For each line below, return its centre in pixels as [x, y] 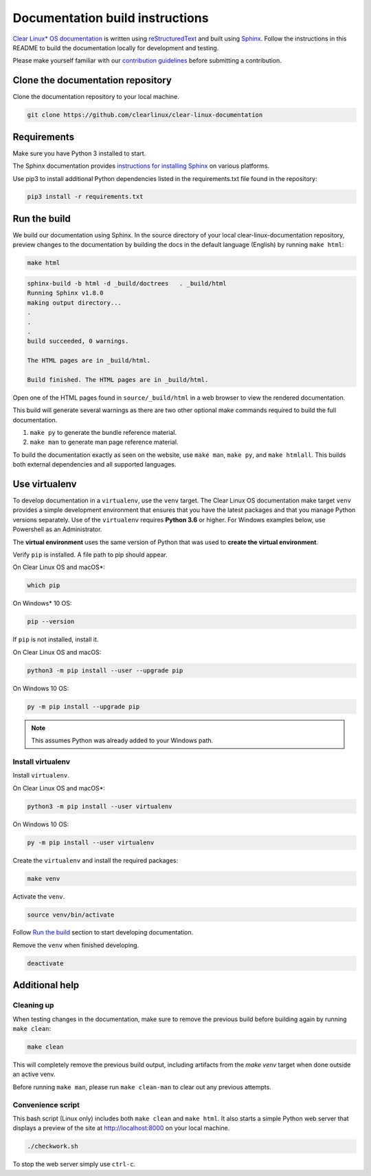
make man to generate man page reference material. [104, 442]
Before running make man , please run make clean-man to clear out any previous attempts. [142, 1087]
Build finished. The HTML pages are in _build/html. [118, 379]
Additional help [46, 985]
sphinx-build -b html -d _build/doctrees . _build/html [127, 283]
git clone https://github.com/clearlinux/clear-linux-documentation [145, 115]
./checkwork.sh [53, 1146]
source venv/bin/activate [71, 915]
